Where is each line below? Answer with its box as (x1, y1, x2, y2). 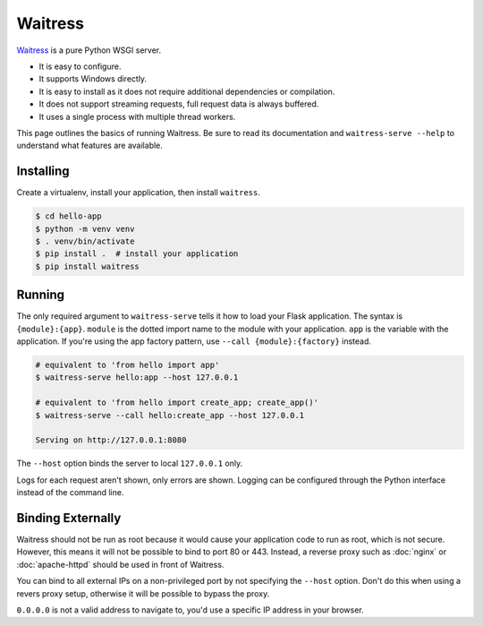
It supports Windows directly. (38, 73, 148, 84)
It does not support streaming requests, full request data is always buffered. (38, 99, 319, 109)
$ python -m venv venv (35, 224, 135, 234)
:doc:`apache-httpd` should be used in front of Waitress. (16, 559, 225, 570)
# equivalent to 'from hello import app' (35, 360, 220, 370)
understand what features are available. (16, 140, 163, 151)
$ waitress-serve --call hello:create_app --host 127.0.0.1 (35, 410, 305, 420)
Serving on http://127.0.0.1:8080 (35, 435, 187, 445)
